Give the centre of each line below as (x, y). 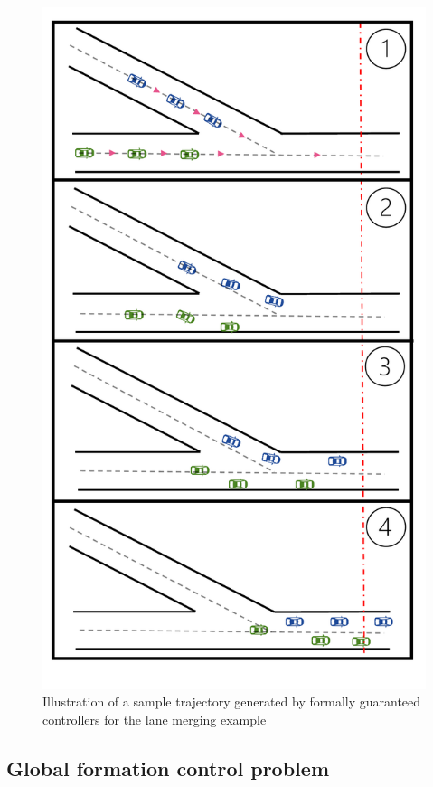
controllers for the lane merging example (155, 719)
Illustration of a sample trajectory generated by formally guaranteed (232, 702)
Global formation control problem (168, 768)
